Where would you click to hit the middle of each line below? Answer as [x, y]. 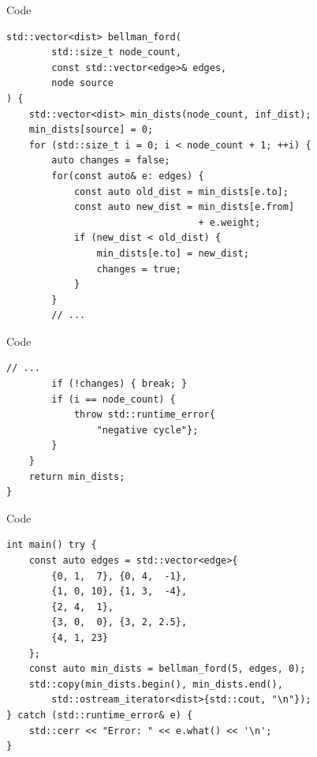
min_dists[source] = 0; [91, 130]
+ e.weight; [229, 222]
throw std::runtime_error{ [144, 415]
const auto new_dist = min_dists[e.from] [184, 207]
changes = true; [139, 269]
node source [83, 83]
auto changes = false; [111, 161]
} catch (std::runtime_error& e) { [100, 715]
